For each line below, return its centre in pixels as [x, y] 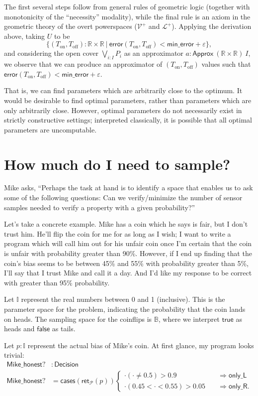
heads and [19, 329]
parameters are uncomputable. [50, 129]
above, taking [25, 36]
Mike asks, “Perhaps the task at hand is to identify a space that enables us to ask [129, 188]
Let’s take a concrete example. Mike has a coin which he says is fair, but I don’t [126, 224]
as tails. [64, 329]
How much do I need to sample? [117, 164]
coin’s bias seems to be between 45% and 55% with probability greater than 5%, [126, 263]
